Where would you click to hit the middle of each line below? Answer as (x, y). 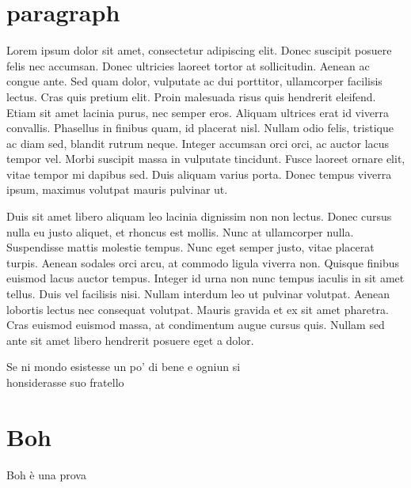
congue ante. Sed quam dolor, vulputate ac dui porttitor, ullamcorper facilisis (194, 81)
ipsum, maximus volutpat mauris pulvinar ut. (117, 189)
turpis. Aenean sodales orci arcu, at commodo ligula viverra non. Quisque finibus (203, 262)
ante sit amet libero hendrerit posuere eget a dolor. (130, 340)
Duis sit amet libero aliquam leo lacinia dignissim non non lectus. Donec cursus (199, 216)
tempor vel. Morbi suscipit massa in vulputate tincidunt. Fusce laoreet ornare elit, (206, 159)
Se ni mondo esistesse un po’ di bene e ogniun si (124, 367)
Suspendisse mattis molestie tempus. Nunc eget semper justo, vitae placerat (190, 247)
